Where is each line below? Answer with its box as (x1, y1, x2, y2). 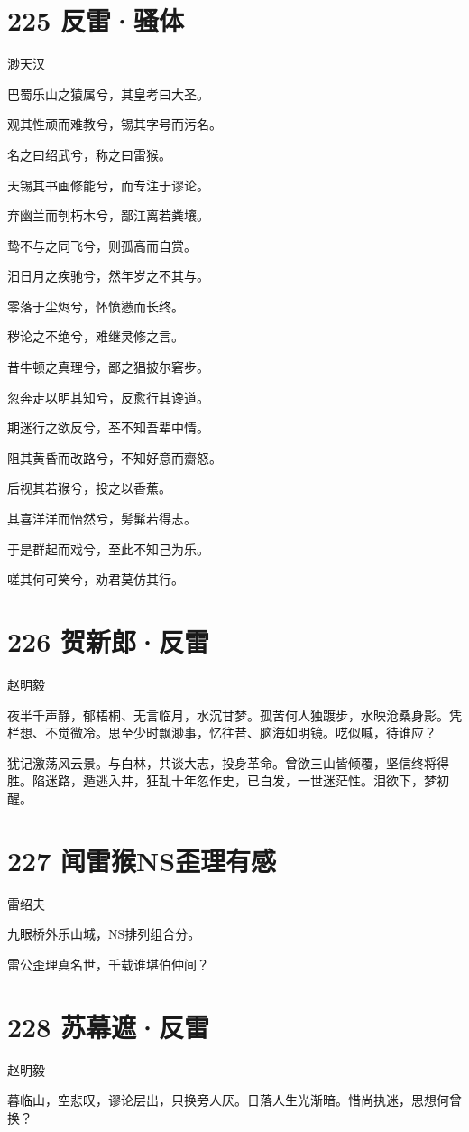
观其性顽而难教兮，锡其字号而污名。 (7, 115, 222, 134)
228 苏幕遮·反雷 (7, 1007, 210, 1044)
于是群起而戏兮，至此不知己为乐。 (7, 539, 209, 558)
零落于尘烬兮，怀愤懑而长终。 (7, 296, 184, 315)
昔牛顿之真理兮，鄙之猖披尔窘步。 (7, 357, 209, 376)
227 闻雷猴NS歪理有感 (7, 841, 277, 878)
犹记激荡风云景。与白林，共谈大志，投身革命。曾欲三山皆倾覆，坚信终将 (7, 753, 437, 772)
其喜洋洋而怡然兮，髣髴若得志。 (7, 509, 197, 528)
